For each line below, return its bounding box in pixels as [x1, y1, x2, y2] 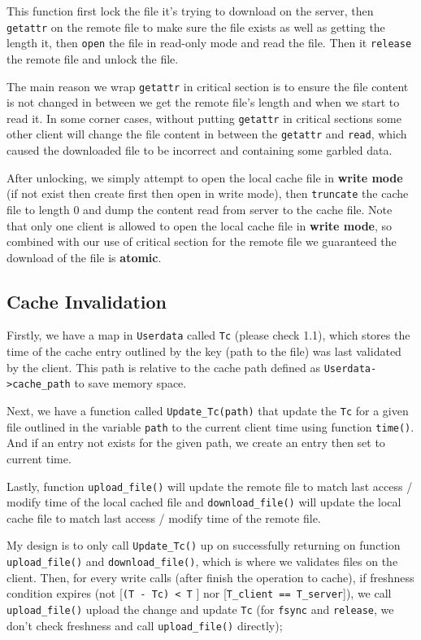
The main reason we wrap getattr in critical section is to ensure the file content [7, 77, 409, 94]
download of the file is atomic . [7, 248, 162, 265]
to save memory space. [74, 375, 187, 392]
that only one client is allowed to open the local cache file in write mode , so [7, 217, 393, 234]
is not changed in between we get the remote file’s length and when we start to [7, 94, 400, 111]
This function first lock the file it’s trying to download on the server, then [7, 2, 374, 19]
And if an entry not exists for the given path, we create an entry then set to [7, 434, 385, 451]
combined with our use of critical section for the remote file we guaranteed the [7, 233, 397, 250]
